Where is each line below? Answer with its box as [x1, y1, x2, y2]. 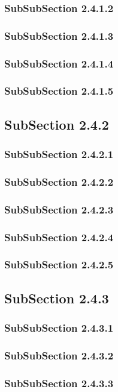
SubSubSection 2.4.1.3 [4, 28, 114, 43]
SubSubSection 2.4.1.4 [4, 55, 114, 71]
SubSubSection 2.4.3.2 [4, 347, 114, 362]
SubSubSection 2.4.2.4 [4, 229, 114, 244]
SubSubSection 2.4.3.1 [4, 320, 114, 335]
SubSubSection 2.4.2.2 [4, 174, 114, 189]
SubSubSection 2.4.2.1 [4, 147, 114, 162]
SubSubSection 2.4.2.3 [4, 201, 114, 217]
